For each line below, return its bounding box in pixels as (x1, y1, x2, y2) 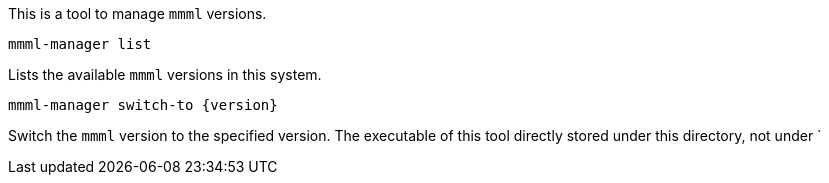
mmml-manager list (8, 36, 152, 52)
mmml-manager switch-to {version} (8, 97, 278, 113)
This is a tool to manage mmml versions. (8, 5, 267, 22)
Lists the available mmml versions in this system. (8, 66, 322, 83)
